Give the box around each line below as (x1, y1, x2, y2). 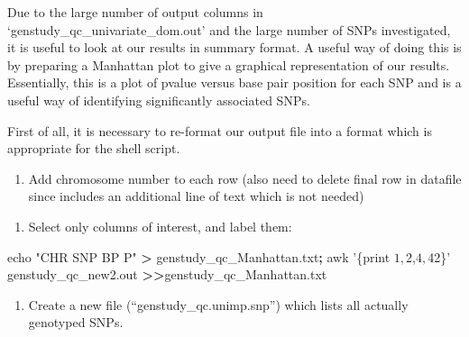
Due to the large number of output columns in (7, 3, 263, 21)
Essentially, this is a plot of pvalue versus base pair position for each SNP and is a (7, 73, 462, 92)
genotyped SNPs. (28, 313, 124, 332)
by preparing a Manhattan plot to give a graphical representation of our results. (7, 55, 450, 74)
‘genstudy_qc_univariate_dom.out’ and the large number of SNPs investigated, (7, 20, 451, 39)
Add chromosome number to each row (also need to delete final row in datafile (28, 168, 462, 187)
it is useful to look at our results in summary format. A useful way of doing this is (7, 38, 462, 57)
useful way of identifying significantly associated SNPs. (7, 90, 310, 109)
